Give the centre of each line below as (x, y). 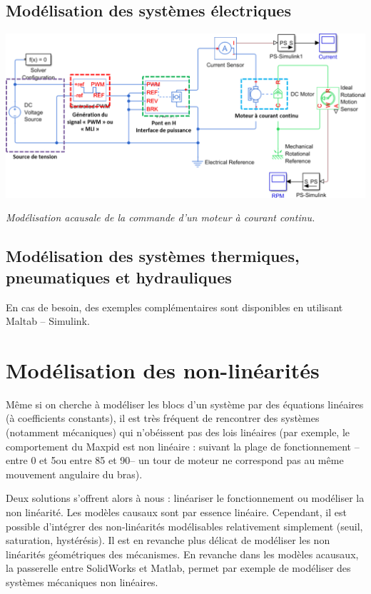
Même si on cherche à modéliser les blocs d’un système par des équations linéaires (185, 404)
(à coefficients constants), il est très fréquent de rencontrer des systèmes (163, 418)
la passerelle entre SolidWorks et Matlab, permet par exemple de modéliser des (178, 568)
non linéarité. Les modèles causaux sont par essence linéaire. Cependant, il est (176, 512)
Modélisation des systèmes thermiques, (153, 256)
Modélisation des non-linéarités (163, 369)
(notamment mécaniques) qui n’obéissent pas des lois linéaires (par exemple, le (178, 432)
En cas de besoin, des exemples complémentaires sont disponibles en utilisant (174, 307)
